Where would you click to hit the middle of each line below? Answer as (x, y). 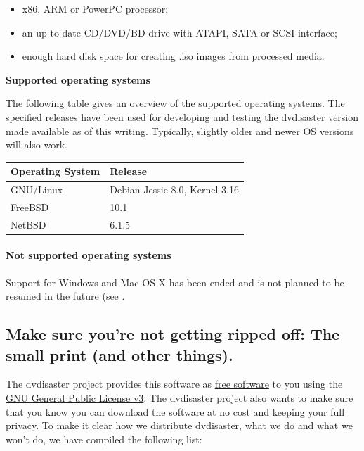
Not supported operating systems (89, 255)
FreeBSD (30, 207)
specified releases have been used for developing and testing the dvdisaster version (182, 116)
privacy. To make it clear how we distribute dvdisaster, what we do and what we (179, 425)
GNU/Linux (37, 190)
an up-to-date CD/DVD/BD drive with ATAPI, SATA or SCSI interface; (180, 32)
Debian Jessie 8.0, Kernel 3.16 (175, 190)
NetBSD (28, 224)
